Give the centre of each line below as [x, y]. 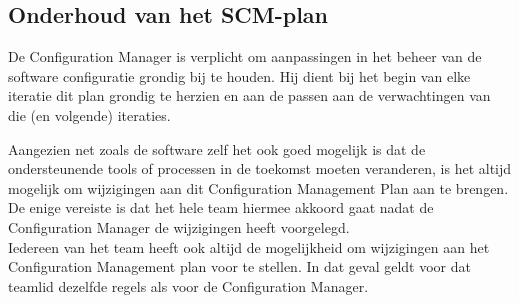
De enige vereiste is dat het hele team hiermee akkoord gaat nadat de [221, 207]
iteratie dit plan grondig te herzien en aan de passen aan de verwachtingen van [249, 95]
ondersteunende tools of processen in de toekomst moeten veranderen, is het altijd [260, 168]
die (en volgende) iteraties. [89, 114]
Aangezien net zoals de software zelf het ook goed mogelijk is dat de [217, 148]
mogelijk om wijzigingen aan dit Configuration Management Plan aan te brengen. [258, 187]
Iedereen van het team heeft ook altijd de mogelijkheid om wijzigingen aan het [249, 246]
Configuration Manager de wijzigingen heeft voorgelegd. [179, 226]
